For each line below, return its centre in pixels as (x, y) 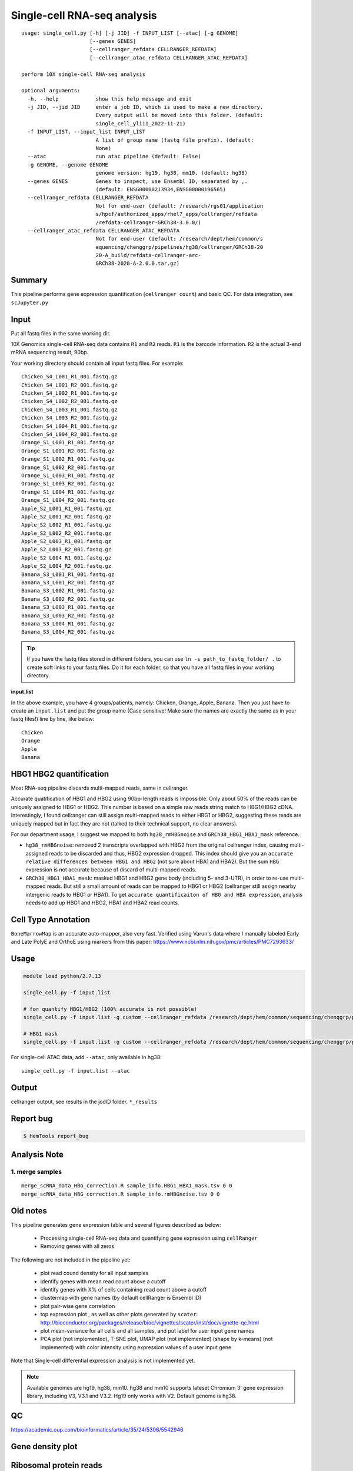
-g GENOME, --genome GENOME (68, 164)
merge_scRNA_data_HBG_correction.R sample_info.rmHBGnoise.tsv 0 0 (121, 1194)
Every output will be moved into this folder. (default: (179, 115)
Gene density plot (44, 1447)
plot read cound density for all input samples (94, 1273)
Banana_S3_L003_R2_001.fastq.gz (68, 615)
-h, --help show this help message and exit (110, 99)
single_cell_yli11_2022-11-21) (141, 123)
